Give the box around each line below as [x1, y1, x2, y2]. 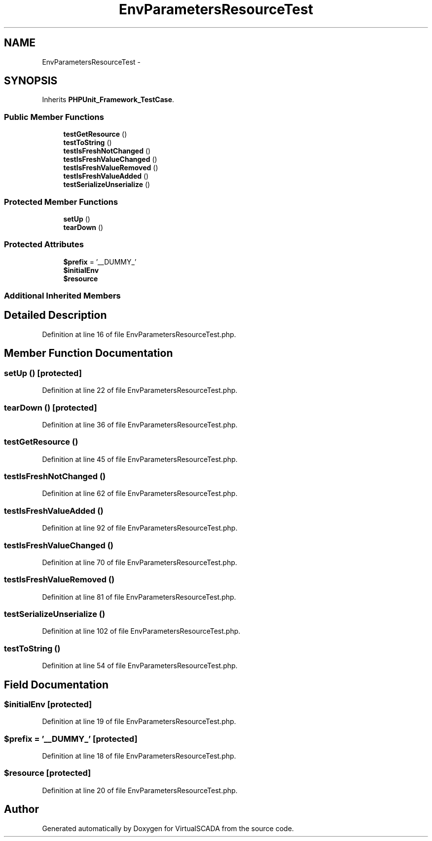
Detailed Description [4, 309, 107, 322]
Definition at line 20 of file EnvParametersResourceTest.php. [42, 786, 238, 795]
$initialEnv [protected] [4, 699, 92, 709]
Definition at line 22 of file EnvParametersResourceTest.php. [42, 386, 238, 395]
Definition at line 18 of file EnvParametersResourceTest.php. [42, 752, 236, 761]
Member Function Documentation [4, 347, 173, 360]
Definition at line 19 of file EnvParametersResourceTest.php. [42, 717, 236, 726]
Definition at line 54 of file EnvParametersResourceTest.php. [42, 661, 238, 670]
